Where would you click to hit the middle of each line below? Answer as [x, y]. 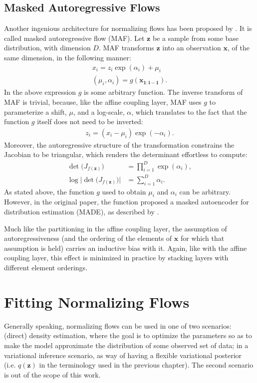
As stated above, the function [49, 191]
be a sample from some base [196, 38]
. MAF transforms [126, 48]
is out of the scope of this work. [52, 374]
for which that [202, 238]
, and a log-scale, [99, 111]
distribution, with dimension [47, 48]
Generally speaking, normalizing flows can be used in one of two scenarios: [118, 325]
